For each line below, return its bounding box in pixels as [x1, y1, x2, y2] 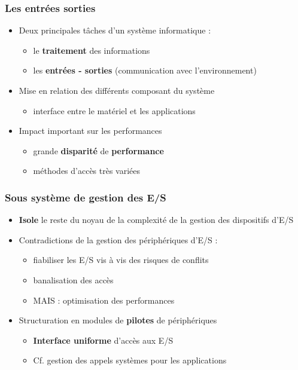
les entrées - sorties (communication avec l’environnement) [33, 64, 257, 77]
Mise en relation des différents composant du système [19, 84, 215, 96]
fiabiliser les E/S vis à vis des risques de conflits [33, 253, 209, 266]
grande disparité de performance [33, 144, 164, 157]
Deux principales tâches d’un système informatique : [19, 24, 211, 36]
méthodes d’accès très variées [33, 164, 141, 177]
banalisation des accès [33, 273, 114, 286]
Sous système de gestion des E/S [5, 189, 166, 204]
